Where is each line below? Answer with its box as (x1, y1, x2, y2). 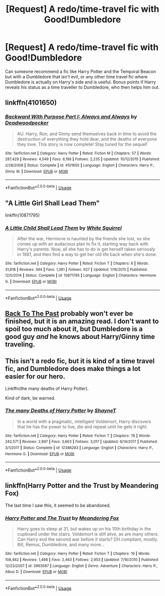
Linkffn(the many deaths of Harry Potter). (5, 385, 89, 391)
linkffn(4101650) (5, 99, 57, 107)
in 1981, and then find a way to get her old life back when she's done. (17, 252, 157, 258)
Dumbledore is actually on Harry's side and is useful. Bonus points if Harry (5, 79, 156, 85)
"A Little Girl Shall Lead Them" (5, 199, 100, 208)
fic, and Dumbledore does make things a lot (5, 365, 141, 373)
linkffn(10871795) (5, 212, 40, 218)
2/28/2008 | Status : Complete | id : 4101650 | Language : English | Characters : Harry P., (5, 163, 155, 168)
